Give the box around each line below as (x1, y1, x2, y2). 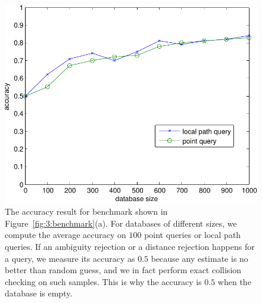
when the (217, 275, 251, 287)
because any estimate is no (151, 252, 248, 264)
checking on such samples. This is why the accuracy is (5, 275, 202, 287)
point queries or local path (144, 228, 241, 241)
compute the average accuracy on (5, 228, 126, 241)
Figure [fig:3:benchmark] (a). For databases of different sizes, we (5, 217, 237, 229)
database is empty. (5, 287, 73, 299)
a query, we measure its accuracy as (5, 252, 135, 264)
